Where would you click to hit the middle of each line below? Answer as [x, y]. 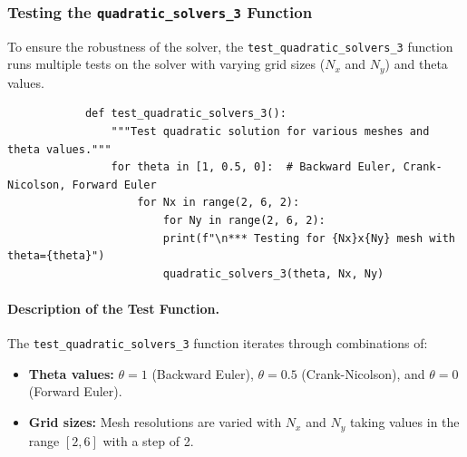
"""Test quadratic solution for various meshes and [270, 132]
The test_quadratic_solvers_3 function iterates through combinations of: [218, 343]
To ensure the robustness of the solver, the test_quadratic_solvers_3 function [230, 46]
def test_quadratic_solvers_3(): [185, 114]
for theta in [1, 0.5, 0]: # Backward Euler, [254, 167]
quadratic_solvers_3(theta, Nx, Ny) [273, 273]
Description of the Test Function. [113, 309]
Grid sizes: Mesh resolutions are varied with [155, 422]
